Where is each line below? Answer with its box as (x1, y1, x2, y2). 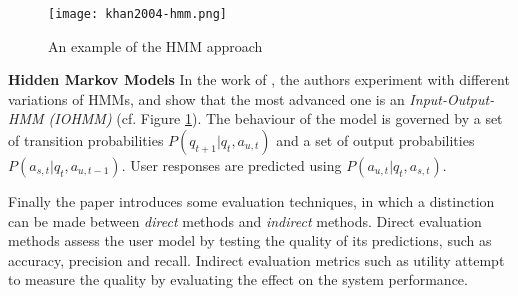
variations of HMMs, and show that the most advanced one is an (8, 88, 405, 109)
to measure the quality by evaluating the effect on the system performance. (8, 269, 468, 290)
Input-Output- (409, 88, 495, 109)
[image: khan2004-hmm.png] (48, 7, 227, 21)
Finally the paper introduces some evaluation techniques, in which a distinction (8, 191, 495, 212)
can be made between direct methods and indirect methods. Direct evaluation (8, 210, 482, 231)
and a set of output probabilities (276, 130, 475, 151)
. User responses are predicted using (121, 155, 342, 176)
